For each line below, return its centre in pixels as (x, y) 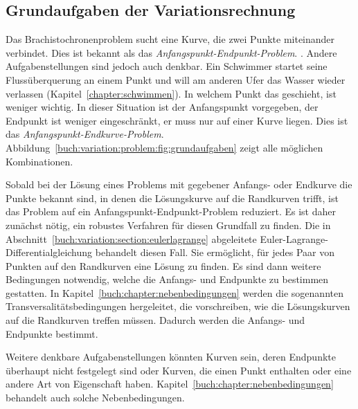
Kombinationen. (39, 161)
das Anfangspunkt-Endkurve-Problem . (85, 134)
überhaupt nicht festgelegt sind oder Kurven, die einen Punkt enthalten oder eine (179, 370)
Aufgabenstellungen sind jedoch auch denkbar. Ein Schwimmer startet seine (167, 66)
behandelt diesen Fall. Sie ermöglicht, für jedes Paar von (215, 252)
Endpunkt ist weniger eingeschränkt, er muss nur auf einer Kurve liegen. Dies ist (177, 120)
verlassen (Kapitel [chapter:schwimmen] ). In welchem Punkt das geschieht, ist (171, 93)
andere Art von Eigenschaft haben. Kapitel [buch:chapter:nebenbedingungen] (170, 384)
